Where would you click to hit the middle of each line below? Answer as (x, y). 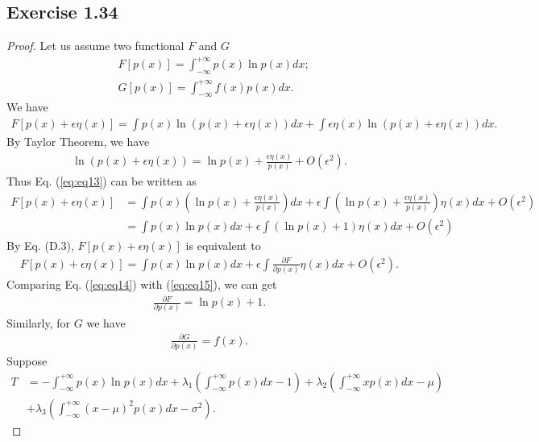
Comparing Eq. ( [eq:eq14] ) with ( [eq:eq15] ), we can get (142, 284)
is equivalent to (223, 245)
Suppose (27, 361)
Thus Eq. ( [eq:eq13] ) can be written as (102, 181)
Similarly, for (39, 322)
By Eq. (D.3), (40, 245)
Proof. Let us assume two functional (95, 46)
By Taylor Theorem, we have (78, 142)
